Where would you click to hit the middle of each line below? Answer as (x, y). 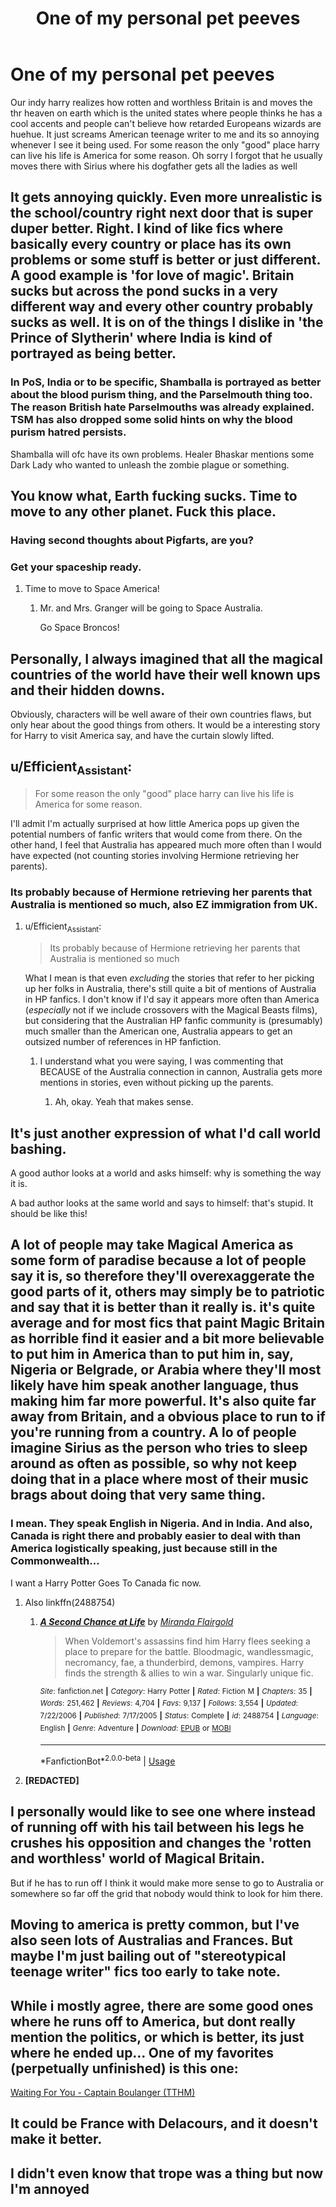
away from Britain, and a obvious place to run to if (168, 1417)
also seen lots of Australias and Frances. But (151, 1940)
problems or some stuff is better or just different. (165, 260)
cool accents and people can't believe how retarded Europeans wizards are (166, 123)
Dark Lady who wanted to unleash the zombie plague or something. (150, 464)
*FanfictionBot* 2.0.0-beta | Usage (107, 1760)
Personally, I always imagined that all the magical (167, 658)
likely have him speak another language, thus (154, 1385)
